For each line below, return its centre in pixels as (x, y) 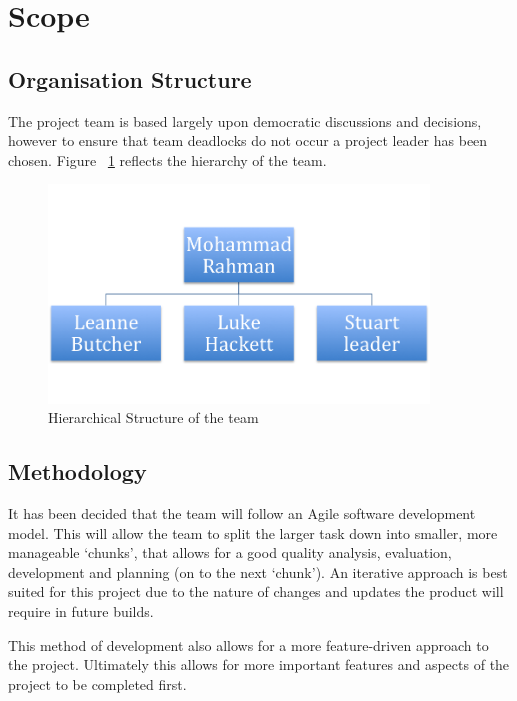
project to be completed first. (97, 683)
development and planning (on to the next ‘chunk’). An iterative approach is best (258, 571)
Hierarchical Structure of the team (153, 417)
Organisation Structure (130, 78)
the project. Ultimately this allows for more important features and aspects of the (259, 664)
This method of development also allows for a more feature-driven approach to (248, 644)
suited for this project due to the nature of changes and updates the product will (256, 591)
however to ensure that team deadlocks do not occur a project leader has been (248, 140)
